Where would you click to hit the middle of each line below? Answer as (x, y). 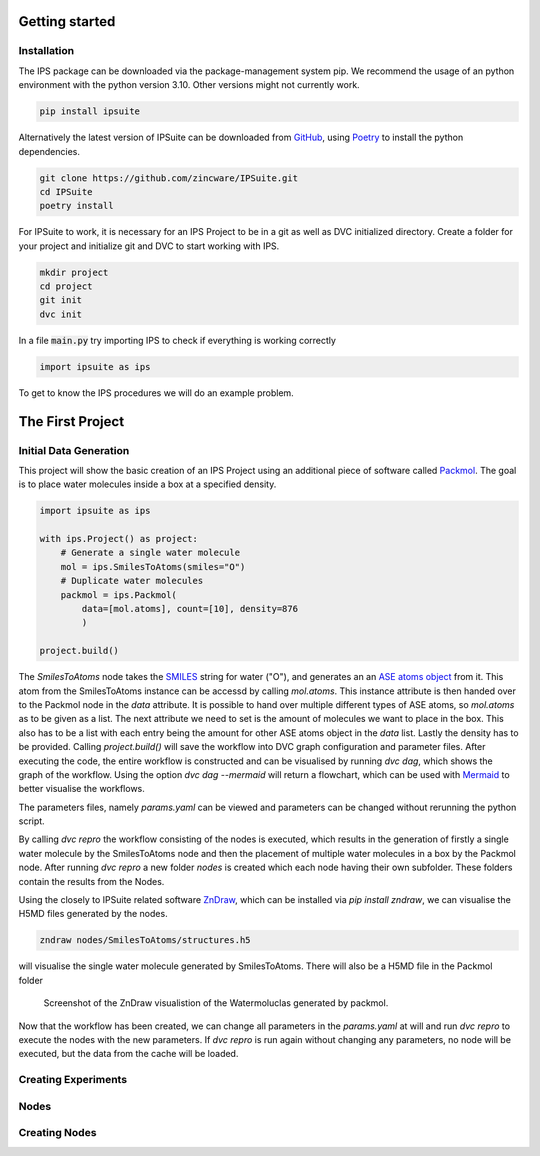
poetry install (76, 206)
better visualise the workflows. (81, 789)
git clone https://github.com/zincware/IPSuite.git (169, 178)
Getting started (67, 21)
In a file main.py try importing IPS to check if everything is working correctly (177, 340)
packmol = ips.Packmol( (118, 594)
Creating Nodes (57, 1133)
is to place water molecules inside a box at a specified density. (147, 484)
